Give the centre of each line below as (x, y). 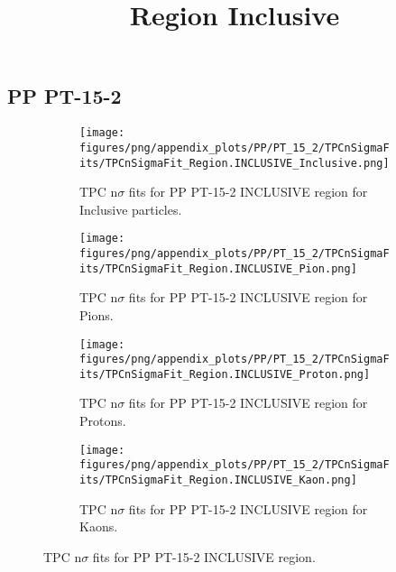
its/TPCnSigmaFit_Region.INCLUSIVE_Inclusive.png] (235, 163)
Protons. (103, 421)
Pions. (97, 314)
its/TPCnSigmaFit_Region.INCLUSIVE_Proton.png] (225, 374)
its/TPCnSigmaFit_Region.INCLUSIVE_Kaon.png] (218, 480)
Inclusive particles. (131, 209)
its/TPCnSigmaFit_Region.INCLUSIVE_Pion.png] (218, 268)
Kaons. (99, 526)
